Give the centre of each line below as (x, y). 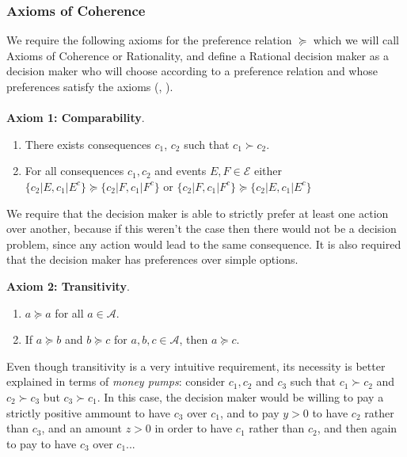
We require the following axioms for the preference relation (149, 40)
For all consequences (74, 171)
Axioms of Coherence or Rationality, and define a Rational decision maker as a (198, 55)
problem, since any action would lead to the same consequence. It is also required (204, 244)
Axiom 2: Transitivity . (68, 286)
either (268, 171)
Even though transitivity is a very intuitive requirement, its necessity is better (196, 366)
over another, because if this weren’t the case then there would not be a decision (202, 228)
